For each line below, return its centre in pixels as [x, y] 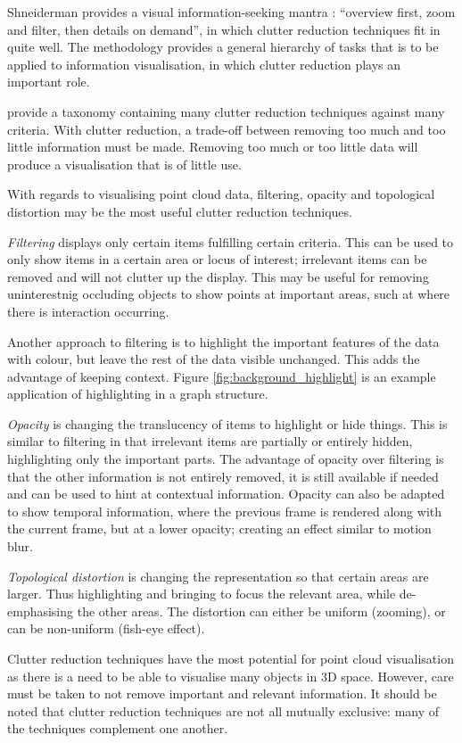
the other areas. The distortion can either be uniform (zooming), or [261, 611]
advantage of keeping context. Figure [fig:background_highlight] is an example [222, 376]
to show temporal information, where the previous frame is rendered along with [225, 511]
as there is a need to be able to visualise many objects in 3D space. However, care [231, 676]
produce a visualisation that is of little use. [124, 164]
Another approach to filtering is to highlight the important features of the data [223, 341]
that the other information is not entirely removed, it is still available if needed [223, 476]
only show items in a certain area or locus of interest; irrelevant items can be [217, 259]
